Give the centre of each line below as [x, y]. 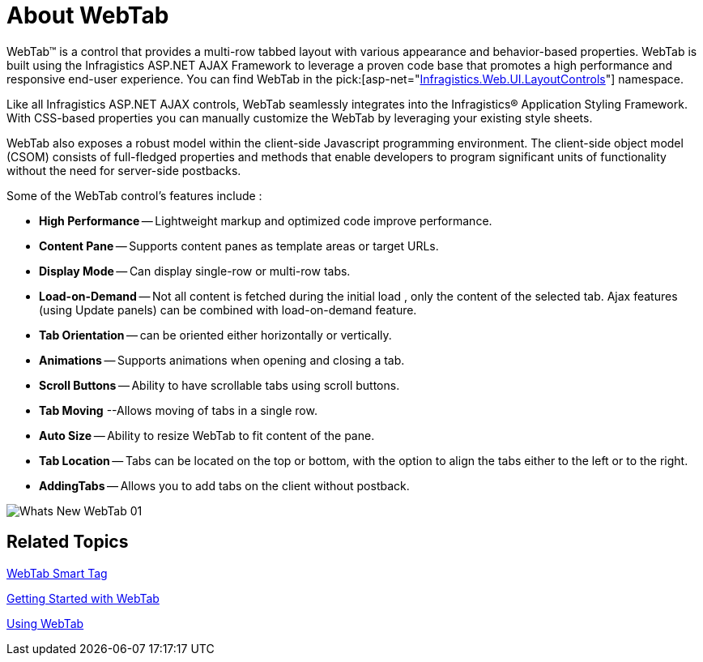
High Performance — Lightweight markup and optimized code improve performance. [266, 220]
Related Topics [68, 542]
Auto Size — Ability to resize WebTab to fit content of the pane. [207, 435]
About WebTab [88, 15]
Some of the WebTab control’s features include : [134, 195]
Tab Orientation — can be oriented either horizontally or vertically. [215, 335]
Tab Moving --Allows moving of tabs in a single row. [178, 410]
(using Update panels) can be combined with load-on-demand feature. [228, 310]
